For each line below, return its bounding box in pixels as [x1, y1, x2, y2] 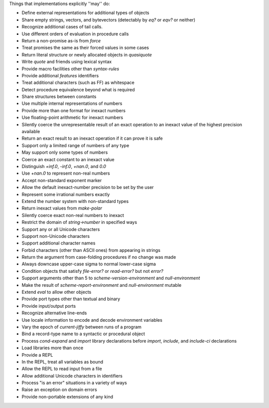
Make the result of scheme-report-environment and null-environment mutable [21, 282, 182, 288]
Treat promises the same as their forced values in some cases [21, 45, 149, 51]
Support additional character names [21, 240, 96, 246]
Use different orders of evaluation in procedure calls [21, 30, 129, 37]
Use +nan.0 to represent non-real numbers [21, 170, 110, 177]
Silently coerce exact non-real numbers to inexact [21, 212, 125, 218]
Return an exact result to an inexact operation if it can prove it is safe [21, 135, 163, 142]
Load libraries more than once [21, 345, 84, 351]
